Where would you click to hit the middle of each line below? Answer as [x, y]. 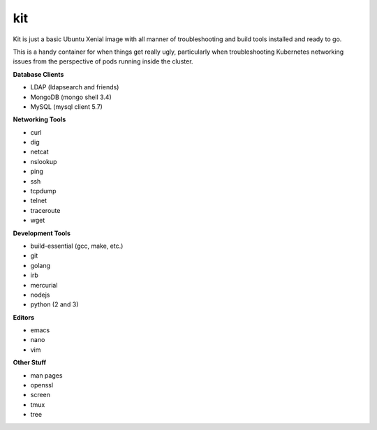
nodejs [40, 295]
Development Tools [42, 233]
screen [40, 395]
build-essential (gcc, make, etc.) [77, 246]
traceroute [45, 210]
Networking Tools [39, 119]
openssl [42, 385]
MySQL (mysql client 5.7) [66, 106]
